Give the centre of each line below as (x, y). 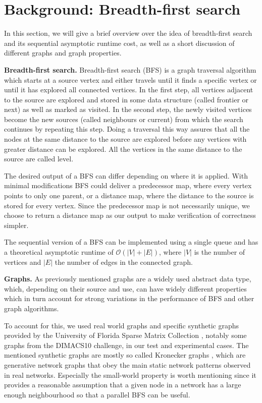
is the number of (220, 252)
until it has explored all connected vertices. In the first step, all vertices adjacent (129, 90)
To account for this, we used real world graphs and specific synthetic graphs (121, 325)
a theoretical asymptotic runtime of (59, 252)
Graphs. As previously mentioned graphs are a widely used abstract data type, (128, 279)
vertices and (23, 262)
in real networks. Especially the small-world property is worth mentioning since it (130, 375)
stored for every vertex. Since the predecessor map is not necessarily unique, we (127, 205)
